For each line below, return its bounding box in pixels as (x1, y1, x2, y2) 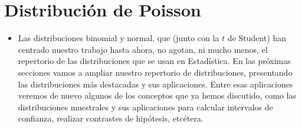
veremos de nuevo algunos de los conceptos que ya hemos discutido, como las (18, 89, 296, 102)
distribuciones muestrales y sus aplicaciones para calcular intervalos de (18, 100, 273, 113)
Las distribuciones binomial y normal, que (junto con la (18, 32, 220, 44)
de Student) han (227, 32, 286, 44)
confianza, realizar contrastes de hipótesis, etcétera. (18, 112, 204, 124)
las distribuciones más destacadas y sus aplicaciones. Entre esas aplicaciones (18, 78, 293, 90)
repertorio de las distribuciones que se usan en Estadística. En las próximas (18, 55, 291, 67)
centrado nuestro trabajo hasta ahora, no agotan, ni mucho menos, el (18, 43, 268, 55)
